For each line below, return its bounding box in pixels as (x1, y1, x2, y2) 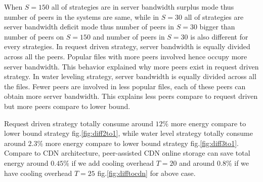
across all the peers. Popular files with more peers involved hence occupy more (4, 51, 247, 61)
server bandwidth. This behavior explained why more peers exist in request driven (4, 61, 259, 71)
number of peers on (4, 31, 64, 42)
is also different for (190, 31, 248, 42)
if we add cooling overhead (71, 157, 154, 168)
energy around (4, 157, 49, 168)
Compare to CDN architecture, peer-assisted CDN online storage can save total (4, 148, 250, 158)
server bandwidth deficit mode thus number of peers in (4, 21, 174, 32)
